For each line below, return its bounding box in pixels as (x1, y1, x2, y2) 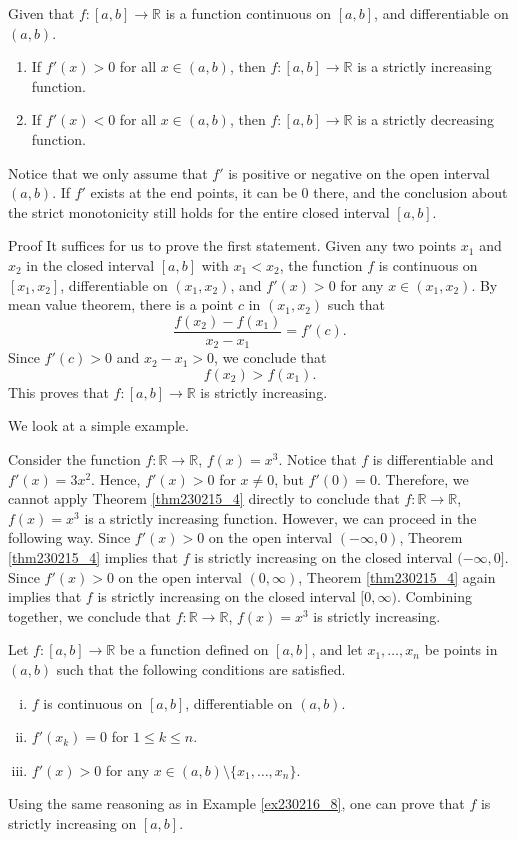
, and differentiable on (374, 3, 509, 23)
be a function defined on (119, 639, 269, 660)
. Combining (396, 586, 472, 607)
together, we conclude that (8, 605, 171, 626)
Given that (8, 3, 75, 23)
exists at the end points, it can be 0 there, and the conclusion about (90, 182, 508, 203)
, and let (311, 639, 363, 660)
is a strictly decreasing (357, 109, 494, 130)
